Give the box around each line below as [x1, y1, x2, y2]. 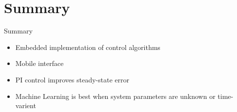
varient [15, 100, 36, 111]
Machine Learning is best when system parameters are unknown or [15, 91, 216, 101]
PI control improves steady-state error [15, 74, 129, 84]
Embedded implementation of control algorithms [15, 42, 160, 52]
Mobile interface [15, 58, 64, 68]
